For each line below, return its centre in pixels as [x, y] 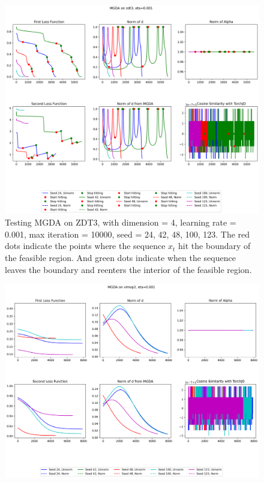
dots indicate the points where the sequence [85, 246]
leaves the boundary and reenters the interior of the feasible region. [128, 269]
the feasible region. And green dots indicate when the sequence [120, 258]
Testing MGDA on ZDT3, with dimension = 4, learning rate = [121, 222]
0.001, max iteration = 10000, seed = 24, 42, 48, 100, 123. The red [127, 234]
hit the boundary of [214, 246]
